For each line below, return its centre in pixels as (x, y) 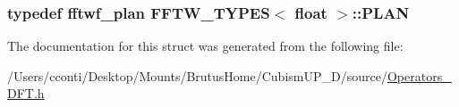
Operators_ (419, 75)
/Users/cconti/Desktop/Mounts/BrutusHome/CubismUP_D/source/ (197, 75)
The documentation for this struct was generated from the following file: (205, 46)
